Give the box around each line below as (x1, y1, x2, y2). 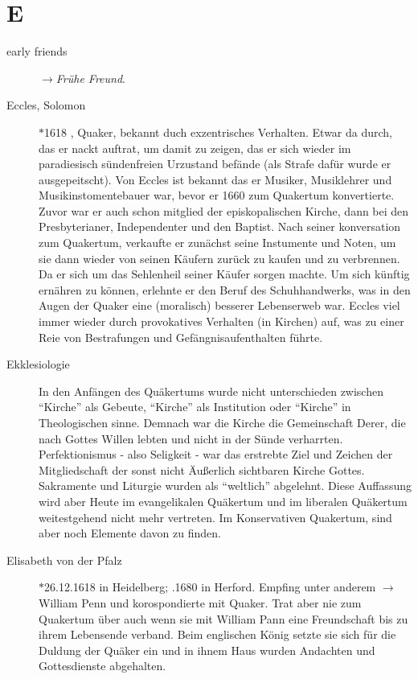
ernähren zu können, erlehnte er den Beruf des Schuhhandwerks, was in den (39, 281, 411, 298)
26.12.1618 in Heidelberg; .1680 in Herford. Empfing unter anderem (44, 578, 376, 595)
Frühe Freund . (55, 69, 125, 86)
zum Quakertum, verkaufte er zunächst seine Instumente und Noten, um (39, 234, 396, 251)
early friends (6, 43, 68, 60)
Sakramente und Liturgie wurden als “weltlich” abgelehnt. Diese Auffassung (39, 477, 412, 494)
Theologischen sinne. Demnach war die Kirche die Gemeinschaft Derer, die (39, 414, 406, 430)
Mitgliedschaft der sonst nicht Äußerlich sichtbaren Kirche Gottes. (39, 461, 365, 478)
